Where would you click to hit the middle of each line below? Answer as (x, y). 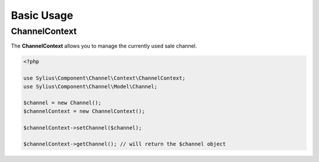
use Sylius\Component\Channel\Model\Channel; (90, 86)
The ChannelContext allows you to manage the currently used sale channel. (104, 46)
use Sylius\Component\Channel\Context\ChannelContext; (104, 78)
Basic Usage (42, 15)
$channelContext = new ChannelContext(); (84, 111)
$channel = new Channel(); (62, 103)
